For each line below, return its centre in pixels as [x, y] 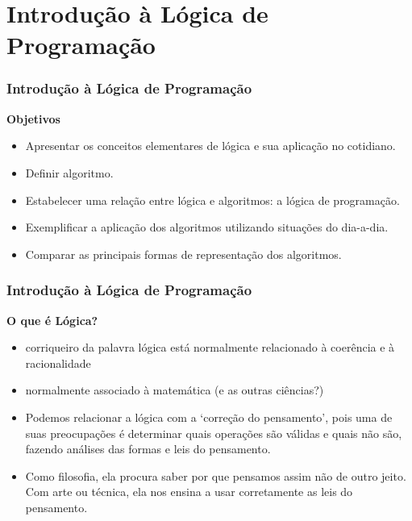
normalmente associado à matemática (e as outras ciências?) [175, 390]
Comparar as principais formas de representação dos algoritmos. [183, 254]
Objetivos [33, 118]
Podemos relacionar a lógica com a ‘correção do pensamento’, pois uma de [209, 417]
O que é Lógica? [52, 320]
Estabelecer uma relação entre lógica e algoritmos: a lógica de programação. [212, 200]
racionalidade [58, 363]
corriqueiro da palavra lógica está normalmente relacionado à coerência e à [210, 347]
